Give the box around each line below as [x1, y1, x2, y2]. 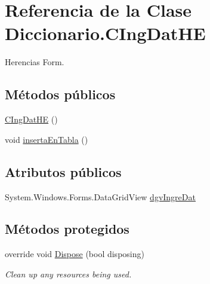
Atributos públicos [5, 162, 122, 181]
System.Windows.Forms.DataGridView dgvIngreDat [5, 190, 196, 203]
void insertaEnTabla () [5, 133, 88, 145]
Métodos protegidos [5, 219, 129, 238]
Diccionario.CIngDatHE [5, 21, 206, 45]
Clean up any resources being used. [5, 267, 132, 280]
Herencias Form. [5, 56, 64, 68]
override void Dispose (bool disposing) [5, 248, 144, 260]
